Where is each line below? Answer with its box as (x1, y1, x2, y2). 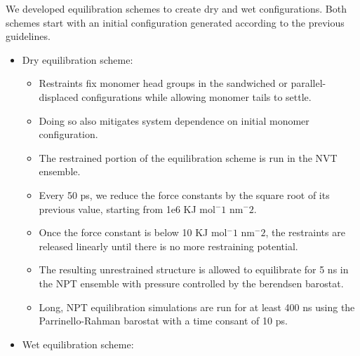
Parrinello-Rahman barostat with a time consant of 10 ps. (39, 313, 288, 328)
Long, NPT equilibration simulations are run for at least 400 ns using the (39, 299, 355, 314)
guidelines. (6, 29, 51, 43)
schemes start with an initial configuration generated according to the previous (6, 15, 345, 29)
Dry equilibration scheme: (22, 52, 133, 67)
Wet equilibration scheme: (22, 336, 134, 351)
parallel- (291, 76, 326, 90)
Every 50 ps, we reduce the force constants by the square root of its (39, 187, 330, 202)
